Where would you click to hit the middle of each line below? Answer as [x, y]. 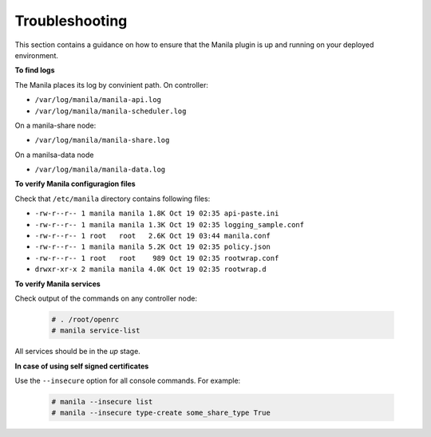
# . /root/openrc [85, 319]
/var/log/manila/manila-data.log [100, 170]
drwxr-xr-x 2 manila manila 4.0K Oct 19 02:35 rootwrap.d [150, 270]
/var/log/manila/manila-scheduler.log [111, 111]
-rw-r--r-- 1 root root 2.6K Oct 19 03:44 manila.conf [153, 236]
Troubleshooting [71, 21]
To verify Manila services [58, 284]
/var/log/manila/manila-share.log [102, 140]
